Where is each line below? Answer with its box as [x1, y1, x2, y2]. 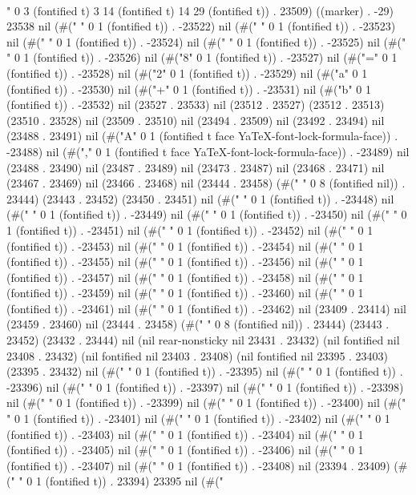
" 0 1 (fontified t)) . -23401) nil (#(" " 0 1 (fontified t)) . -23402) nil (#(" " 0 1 [6, 410, 390, 427]
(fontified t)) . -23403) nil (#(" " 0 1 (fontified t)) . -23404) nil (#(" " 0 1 [6, 425, 364, 442]
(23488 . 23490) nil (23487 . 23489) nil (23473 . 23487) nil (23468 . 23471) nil [6, 159, 385, 175]
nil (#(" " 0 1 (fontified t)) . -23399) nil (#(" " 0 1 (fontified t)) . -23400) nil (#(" [6, 394, 406, 411]
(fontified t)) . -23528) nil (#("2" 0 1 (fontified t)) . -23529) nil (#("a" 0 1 [6, 64, 368, 81]
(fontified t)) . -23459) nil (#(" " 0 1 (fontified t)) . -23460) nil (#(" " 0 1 [6, 284, 364, 301]
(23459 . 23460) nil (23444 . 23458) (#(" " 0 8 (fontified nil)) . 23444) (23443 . [6, 316, 390, 332]
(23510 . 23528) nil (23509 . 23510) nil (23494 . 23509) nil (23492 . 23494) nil [6, 111, 385, 128]
